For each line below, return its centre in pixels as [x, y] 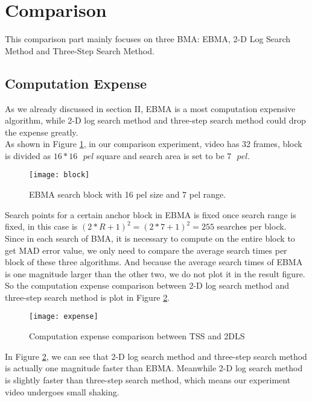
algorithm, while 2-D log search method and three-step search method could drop [155, 120]
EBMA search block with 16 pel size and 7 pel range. [128, 194]
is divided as [28, 155]
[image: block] [59, 175]
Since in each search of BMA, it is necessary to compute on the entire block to [150, 238]
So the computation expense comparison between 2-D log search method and [147, 285]
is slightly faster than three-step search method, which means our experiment [148, 379]
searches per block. [252, 226]
